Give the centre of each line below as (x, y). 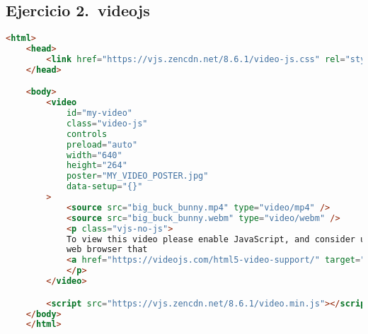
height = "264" (97, 166)
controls (87, 134)
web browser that (107, 250)
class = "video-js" (107, 123)
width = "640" (94, 155)
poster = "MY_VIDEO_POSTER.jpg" (137, 176)
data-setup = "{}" (104, 187)
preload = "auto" (102, 144)
